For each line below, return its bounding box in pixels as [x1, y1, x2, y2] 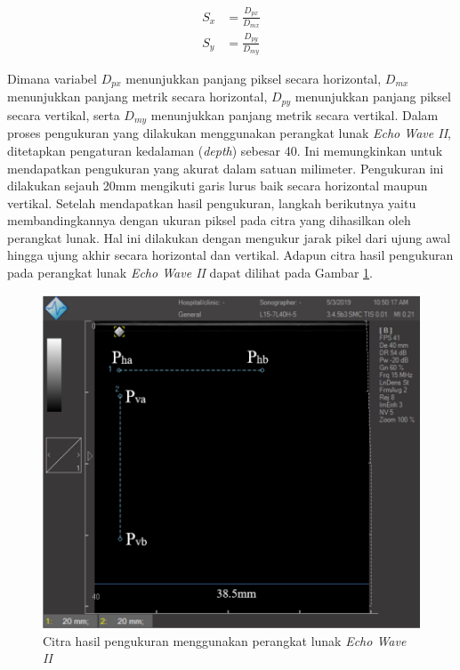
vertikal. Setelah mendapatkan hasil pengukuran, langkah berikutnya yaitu [7, 193, 416, 212]
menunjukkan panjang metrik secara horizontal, [7, 87, 268, 106]
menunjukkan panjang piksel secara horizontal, [125, 69, 382, 87]
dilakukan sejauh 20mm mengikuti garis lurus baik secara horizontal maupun [7, 176, 428, 195]
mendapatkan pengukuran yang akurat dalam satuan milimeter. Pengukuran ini [7, 158, 444, 177]
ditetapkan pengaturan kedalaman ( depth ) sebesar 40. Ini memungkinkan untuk [7, 141, 443, 159]
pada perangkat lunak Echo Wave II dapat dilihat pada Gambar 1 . [7, 263, 373, 282]
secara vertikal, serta [7, 105, 120, 124]
